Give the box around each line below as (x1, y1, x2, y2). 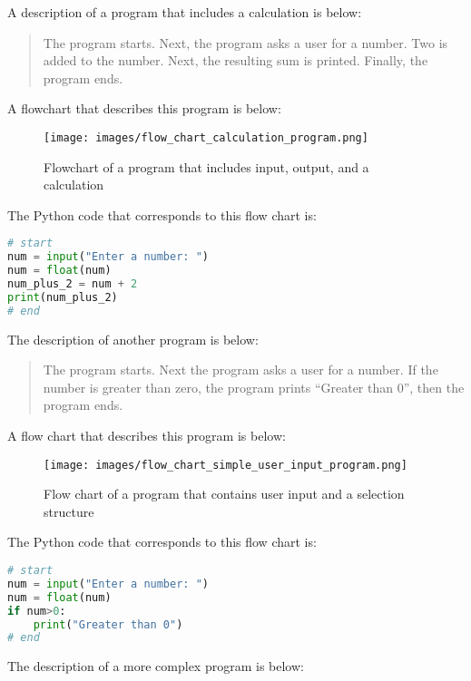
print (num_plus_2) (7, 290, 118, 304)
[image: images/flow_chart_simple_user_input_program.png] (44, 458, 407, 472)
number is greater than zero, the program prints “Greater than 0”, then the (43, 377, 465, 396)
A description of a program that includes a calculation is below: (7, 3, 362, 21)
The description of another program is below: (7, 329, 259, 348)
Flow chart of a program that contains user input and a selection (44, 484, 405, 503)
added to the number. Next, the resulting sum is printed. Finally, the (43, 51, 428, 70)
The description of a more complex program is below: (7, 657, 304, 676)
